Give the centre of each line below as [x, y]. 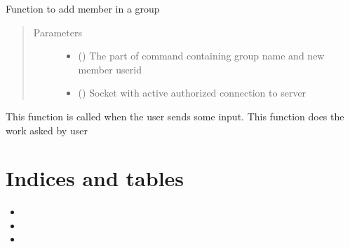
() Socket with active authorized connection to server [192, 93]
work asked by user [47, 130]
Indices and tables [95, 178]
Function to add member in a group [83, 8]
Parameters [58, 32]
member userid [110, 69]
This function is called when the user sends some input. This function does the [175, 116]
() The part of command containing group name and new [201, 56]
